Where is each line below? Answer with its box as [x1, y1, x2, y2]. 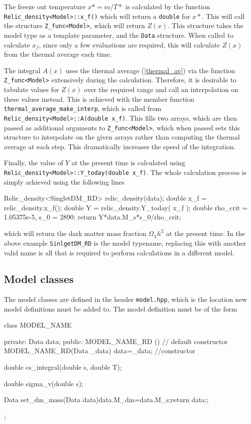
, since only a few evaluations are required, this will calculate [38, 39, 220, 49]
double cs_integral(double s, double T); [4, 361, 122, 372]
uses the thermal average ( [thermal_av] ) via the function [66, 65, 235, 75]
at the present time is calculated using [71, 157, 185, 168]
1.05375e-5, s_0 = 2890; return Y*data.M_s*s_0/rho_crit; [4, 212, 182, 222]
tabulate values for [4, 84, 59, 94]
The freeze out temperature [4, 1, 86, 11]
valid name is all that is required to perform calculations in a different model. [4, 248, 234, 258]
